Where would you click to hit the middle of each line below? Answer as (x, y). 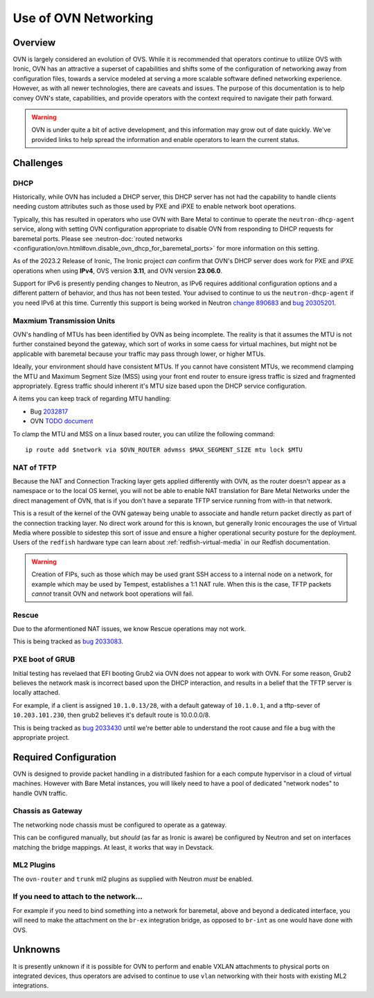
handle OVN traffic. (40, 793)
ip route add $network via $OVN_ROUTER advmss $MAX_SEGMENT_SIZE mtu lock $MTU (164, 449)
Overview (34, 43)
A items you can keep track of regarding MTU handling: (92, 399)
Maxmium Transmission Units (64, 321)
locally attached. (36, 693)
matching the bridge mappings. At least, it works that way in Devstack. (114, 847)
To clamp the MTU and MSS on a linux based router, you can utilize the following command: (144, 434)
